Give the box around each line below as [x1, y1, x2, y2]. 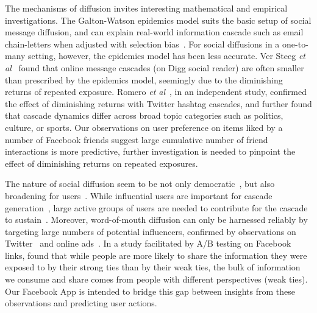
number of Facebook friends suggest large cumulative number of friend [5, 133, 268, 146]
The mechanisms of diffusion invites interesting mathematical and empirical [5, 2, 288, 14]
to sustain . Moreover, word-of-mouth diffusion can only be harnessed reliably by [5, 213, 308, 226]
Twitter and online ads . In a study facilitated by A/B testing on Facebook [5, 237, 291, 250]
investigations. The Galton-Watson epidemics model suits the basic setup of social [5, 13, 312, 26]
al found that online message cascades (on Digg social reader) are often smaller [5, 61, 304, 74]
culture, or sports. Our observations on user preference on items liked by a [5, 121, 283, 133]
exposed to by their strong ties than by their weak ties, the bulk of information [5, 261, 301, 273]
